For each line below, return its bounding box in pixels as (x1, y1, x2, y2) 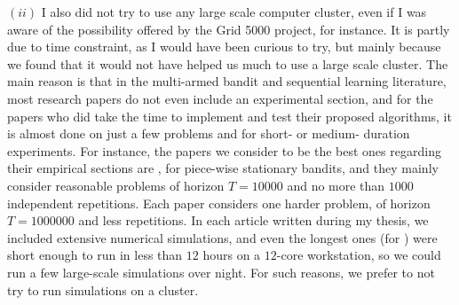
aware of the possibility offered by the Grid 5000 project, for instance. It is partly (7, 20, 450, 38)
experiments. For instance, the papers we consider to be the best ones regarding (7, 141, 441, 160)
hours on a (202, 246, 261, 264)
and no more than (287, 176, 385, 194)
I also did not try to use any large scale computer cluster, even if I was (41, 3, 427, 20)
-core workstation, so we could (276, 246, 441, 264)
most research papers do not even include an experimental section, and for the (7, 89, 433, 107)
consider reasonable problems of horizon (7, 176, 225, 194)
